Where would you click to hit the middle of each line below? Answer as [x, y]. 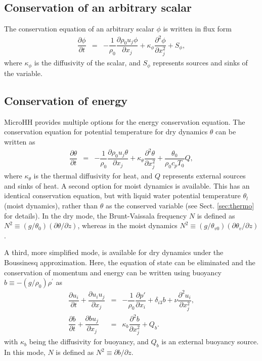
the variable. [23, 73]
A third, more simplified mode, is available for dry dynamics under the [114, 252]
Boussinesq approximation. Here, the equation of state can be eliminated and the [130, 262]
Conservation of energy [66, 100]
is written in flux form [197, 29]
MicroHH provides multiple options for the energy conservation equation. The [125, 121]
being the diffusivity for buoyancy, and [89, 341]
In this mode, [25, 352]
